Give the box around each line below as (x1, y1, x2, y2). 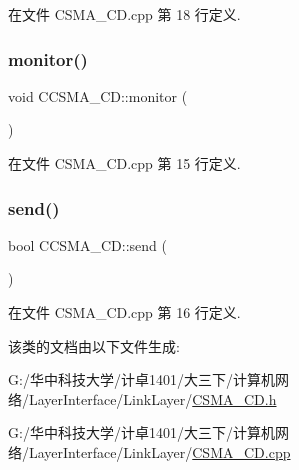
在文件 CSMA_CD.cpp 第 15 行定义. (8, 153, 241, 173)
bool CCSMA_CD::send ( (8, 234, 167, 255)
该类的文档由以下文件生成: (8, 335, 180, 356)
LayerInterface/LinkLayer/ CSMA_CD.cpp (28, 441, 291, 462)
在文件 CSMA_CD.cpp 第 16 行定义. (8, 302, 241, 322)
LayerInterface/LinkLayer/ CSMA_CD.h (28, 388, 277, 409)
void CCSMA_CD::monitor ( (8, 85, 188, 106)
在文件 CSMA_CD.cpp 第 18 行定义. (8, 4, 241, 24)
